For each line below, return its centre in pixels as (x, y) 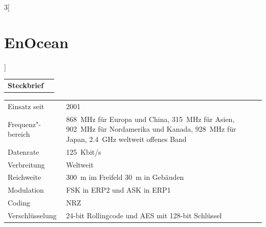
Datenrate (24, 151)
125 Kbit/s (84, 151)
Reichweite (25, 177)
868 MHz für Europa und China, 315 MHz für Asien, (150, 119)
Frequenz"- (24, 124)
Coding (19, 203)
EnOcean (36, 42)
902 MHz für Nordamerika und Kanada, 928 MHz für (151, 129)
